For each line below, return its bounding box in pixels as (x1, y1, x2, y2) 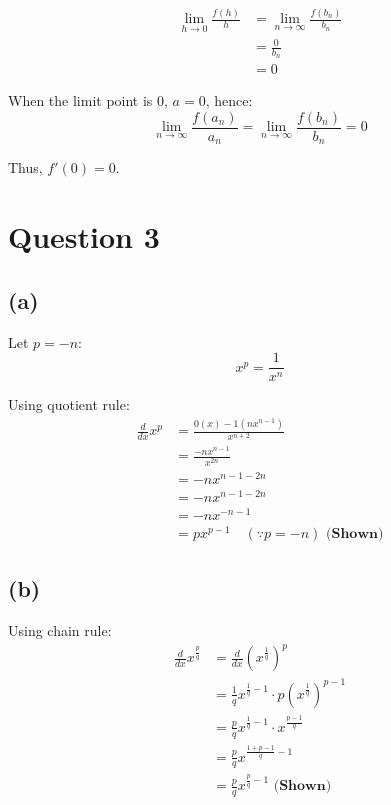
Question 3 (8, 216, 160, 257)
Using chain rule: (8, 620, 112, 641)
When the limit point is (8, 90, 153, 111)
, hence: (205, 90, 253, 111)
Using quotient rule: (8, 394, 130, 415)
